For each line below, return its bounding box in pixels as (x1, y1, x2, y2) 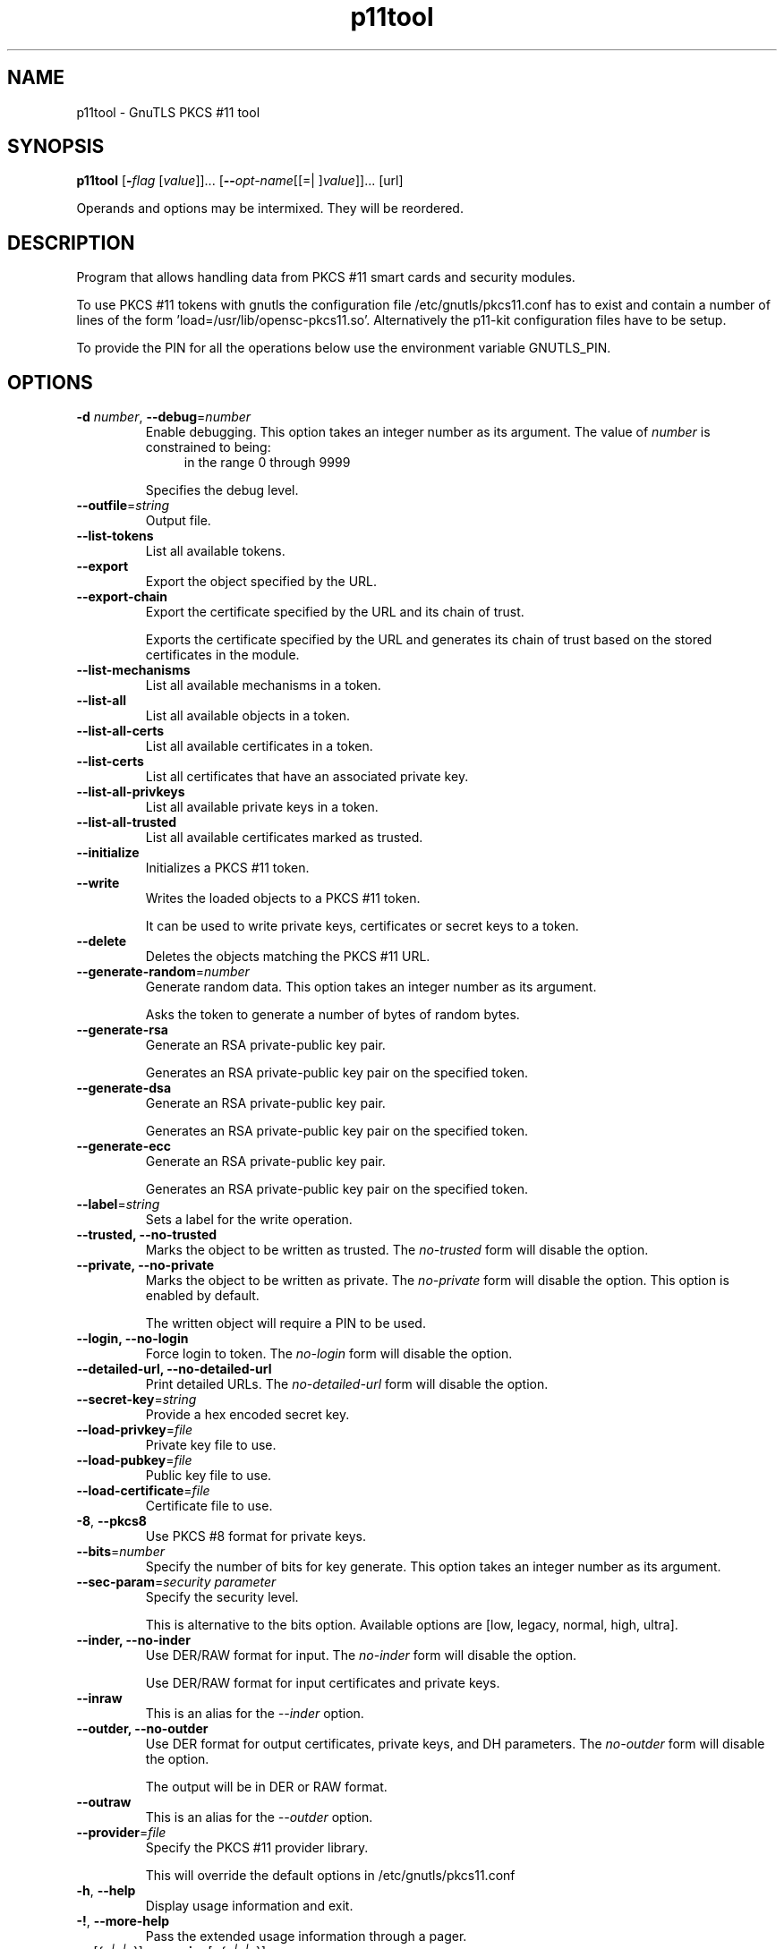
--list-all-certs (76, 723, 165, 739)
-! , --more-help (76, 1913, 170, 1929)
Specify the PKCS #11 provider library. (145, 1840, 369, 1856)
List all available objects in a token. (145, 708, 350, 724)
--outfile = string (76, 498, 170, 514)
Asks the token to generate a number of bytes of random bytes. (145, 1007, 520, 1023)
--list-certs (76, 753, 144, 770)
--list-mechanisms (76, 662, 191, 678)
